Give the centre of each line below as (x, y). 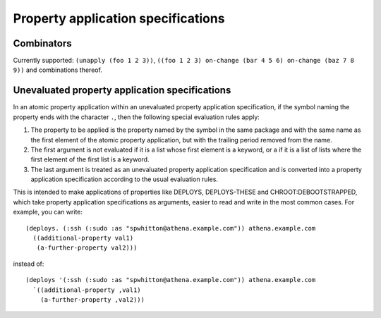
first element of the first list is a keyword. (90, 159)
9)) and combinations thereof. (58, 70)
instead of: (29, 264)
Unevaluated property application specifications (122, 91)
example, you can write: (48, 212)
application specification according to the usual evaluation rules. (125, 179)
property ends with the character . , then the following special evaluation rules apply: (137, 117)
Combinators (42, 43)
